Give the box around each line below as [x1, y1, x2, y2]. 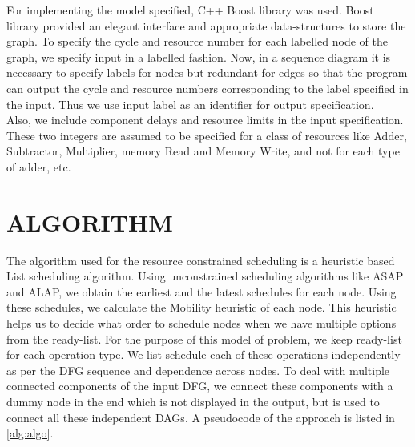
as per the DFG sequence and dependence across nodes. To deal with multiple [6, 361, 390, 378]
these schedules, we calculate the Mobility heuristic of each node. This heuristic [6, 299, 397, 316]
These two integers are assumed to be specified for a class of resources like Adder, [6, 127, 407, 143]
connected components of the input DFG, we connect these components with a [6, 377, 393, 394]
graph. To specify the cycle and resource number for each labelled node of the [6, 33, 388, 50]
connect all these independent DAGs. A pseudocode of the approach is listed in [6, 409, 395, 425]
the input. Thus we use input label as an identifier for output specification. [6, 95, 374, 112]
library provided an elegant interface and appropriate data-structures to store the [6, 17, 406, 34]
